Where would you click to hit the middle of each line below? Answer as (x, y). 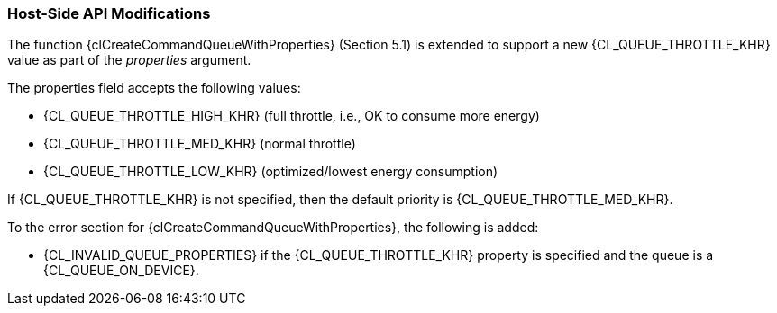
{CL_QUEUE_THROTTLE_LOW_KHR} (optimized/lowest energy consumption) (271, 172)
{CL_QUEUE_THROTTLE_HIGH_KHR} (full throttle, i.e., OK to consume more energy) (292, 116)
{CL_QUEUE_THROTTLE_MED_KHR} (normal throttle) (200, 144)
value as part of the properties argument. (129, 60)
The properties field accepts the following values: (154, 88)
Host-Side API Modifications (109, 13)
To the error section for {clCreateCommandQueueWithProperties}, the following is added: (273, 228)
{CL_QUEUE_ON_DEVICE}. (121, 271)
